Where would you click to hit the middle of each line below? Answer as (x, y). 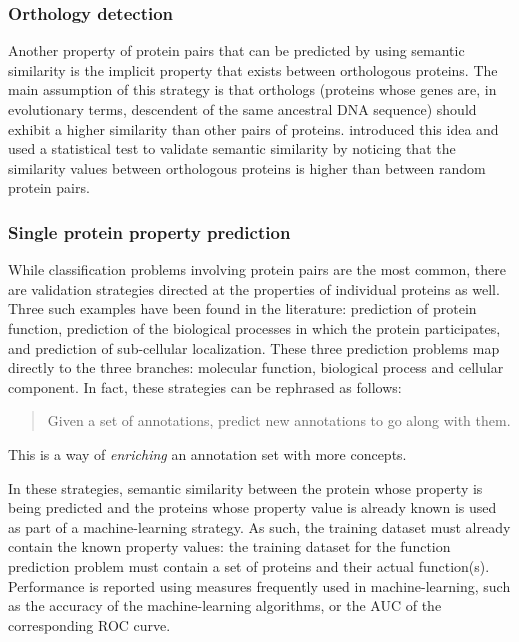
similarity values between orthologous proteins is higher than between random (247, 167)
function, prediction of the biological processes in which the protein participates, (254, 327)
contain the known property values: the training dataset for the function (229, 546)
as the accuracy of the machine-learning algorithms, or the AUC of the (225, 605)
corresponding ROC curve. (89, 624)
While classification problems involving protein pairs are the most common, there (257, 269)
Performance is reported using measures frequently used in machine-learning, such (259, 585)
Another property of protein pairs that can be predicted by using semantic (236, 50)
